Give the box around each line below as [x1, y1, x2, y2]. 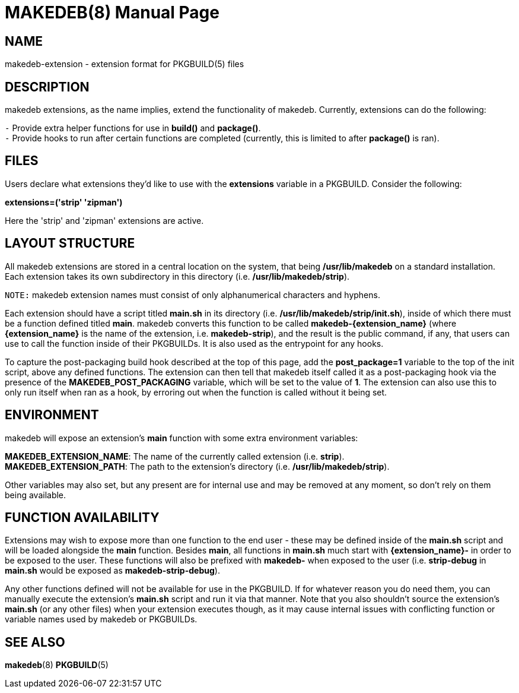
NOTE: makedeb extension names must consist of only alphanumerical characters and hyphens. [5, 289, 380, 300]
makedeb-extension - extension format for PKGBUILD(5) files [5, 59, 244, 69]
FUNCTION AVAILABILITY [5, 510, 160, 525]
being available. [5, 489, 66, 500]
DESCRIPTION [5, 79, 90, 94]
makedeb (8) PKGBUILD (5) [5, 660, 109, 670]
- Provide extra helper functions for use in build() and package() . [5, 123, 261, 134]
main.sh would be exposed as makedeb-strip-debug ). [5, 565, 220, 576]
